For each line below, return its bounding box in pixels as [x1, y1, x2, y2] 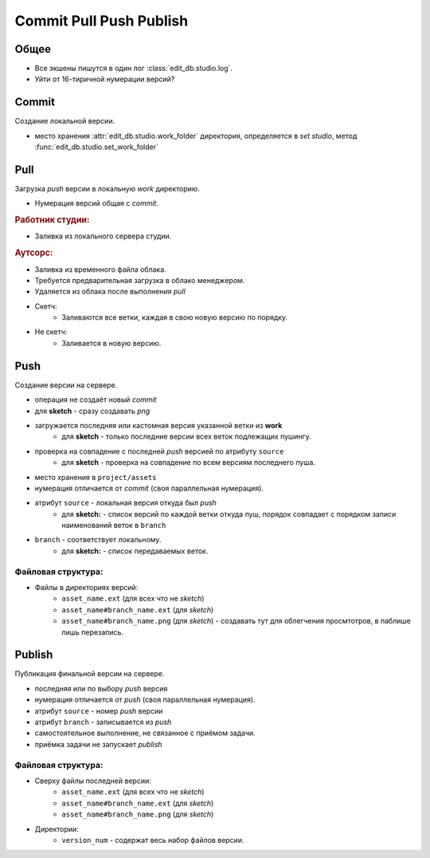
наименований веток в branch [61, 521, 166, 530]
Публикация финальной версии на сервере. [14, 669, 165, 679]
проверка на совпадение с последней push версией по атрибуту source [34, 447, 284, 456]
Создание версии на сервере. [14, 380, 118, 390]
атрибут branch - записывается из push [34, 718, 172, 727]
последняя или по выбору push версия [34, 683, 168, 693]
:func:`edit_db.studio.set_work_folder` [34, 142, 158, 152]
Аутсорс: [14, 247, 53, 258]
